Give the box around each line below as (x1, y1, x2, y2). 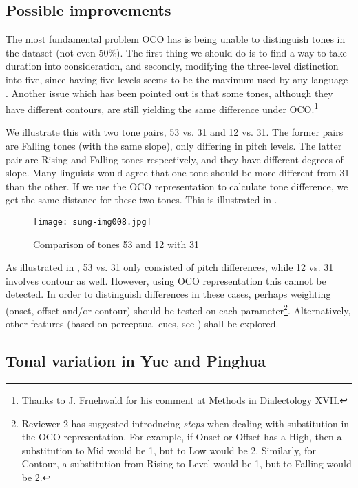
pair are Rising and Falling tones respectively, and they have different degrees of (6, 152, 344, 166)
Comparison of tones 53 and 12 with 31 (33, 236, 199, 251)
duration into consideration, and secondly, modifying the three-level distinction (6, 59, 339, 73)
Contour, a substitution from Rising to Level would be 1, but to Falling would (21, 456, 352, 471)
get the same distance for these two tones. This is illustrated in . (6, 192, 277, 207)
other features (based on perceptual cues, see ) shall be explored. (6, 316, 279, 331)
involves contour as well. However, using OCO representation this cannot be (6, 273, 326, 287)
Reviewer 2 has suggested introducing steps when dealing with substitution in (21, 416, 350, 430)
